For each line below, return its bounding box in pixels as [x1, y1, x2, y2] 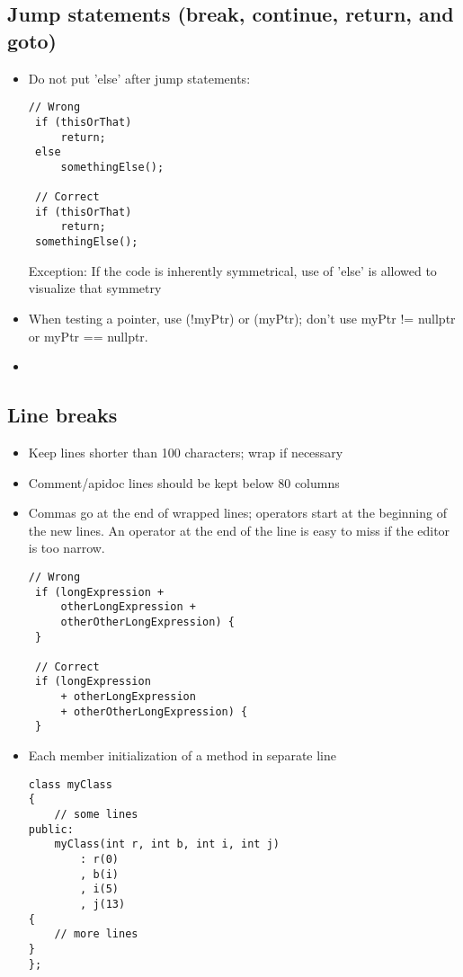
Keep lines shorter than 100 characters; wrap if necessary [28, 442, 343, 461]
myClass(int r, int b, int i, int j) [54, 838, 280, 851]
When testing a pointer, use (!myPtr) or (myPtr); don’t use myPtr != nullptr [28, 308, 456, 327]
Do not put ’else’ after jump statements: [28, 68, 251, 87]
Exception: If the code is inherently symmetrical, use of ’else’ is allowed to [28, 261, 437, 280]
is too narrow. [28, 538, 105, 557]
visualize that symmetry [28, 279, 162, 298]
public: [28, 822, 74, 836]
